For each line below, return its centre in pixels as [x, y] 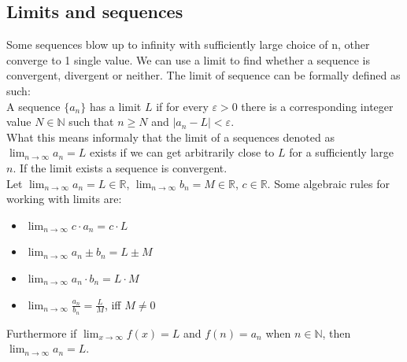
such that [91, 122]
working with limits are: [64, 199]
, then [337, 332]
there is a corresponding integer [317, 106]
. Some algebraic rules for [328, 183]
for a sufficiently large [342, 152]
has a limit [115, 106]
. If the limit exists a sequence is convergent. [120, 167]
